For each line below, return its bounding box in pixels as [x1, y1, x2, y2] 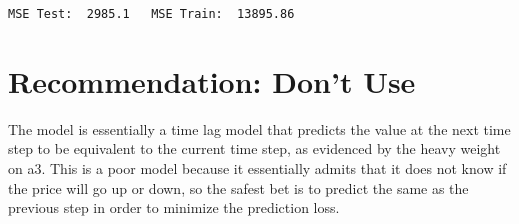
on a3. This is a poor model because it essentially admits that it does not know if [8, 157, 507, 178]
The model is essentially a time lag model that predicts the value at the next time [8, 118, 511, 139]
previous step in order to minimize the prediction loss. [8, 197, 340, 218]
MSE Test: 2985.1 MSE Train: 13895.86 [8, 7, 295, 21]
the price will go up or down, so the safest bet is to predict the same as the [8, 177, 469, 198]
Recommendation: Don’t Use [8, 60, 416, 101]
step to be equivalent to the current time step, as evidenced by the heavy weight [8, 138, 501, 159]
